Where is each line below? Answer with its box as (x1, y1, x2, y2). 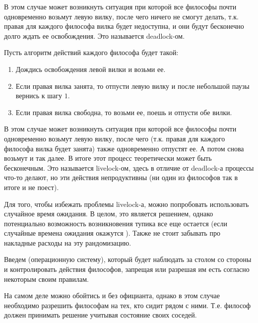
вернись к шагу (15, 90, 62, 101)
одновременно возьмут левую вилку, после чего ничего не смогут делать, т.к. (4, 11, 239, 21)
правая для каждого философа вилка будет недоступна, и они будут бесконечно (4, 21, 244, 31)
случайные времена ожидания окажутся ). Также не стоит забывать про (4, 228, 220, 238)
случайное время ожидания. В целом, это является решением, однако (4, 208, 213, 219)
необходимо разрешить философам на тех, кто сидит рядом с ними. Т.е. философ (4, 300, 251, 310)
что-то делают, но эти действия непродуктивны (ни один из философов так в (4, 172, 238, 183)
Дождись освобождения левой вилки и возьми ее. (15, 64, 166, 74)
